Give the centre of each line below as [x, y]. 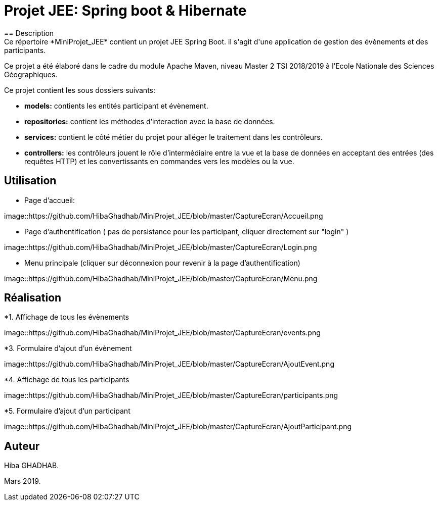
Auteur [22, 446]
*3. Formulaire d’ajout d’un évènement [68, 348]
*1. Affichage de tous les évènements [67, 317]
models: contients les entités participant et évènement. [116, 106]
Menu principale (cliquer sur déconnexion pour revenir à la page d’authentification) [162, 263]
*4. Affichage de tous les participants [67, 380]
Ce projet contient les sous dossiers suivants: [80, 90]
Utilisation [30, 181]
